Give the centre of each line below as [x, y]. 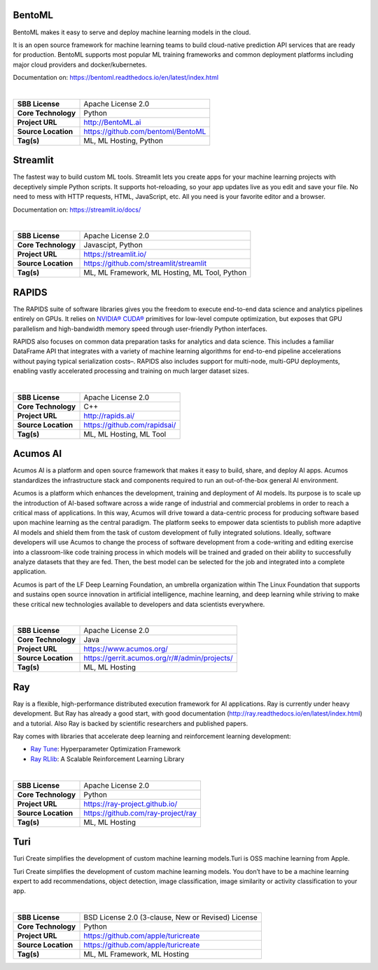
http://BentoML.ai [112, 122]
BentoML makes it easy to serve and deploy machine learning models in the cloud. [132, 32]
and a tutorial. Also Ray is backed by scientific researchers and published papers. [131, 723]
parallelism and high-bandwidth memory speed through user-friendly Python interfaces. [140, 329]
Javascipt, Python [113, 245]
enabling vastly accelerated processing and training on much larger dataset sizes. [131, 371]
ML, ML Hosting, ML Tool [125, 434]
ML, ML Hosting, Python [124, 140]
